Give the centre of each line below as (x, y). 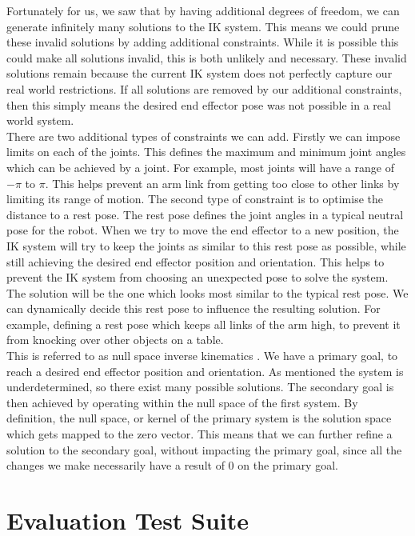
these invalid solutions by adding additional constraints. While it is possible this (203, 42)
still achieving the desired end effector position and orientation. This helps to (196, 261)
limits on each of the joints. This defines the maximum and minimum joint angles (206, 152)
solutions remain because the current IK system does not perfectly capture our (200, 73)
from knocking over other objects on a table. (115, 340)
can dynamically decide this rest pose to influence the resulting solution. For (194, 308)
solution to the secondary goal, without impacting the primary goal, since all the (204, 449)
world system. (40, 120)
